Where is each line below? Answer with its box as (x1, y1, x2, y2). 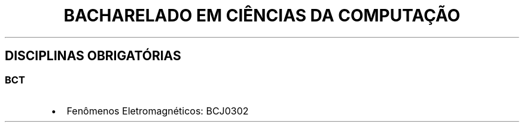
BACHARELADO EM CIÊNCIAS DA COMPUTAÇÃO (63, 5, 461, 26)
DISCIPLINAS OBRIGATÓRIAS (5, 48, 181, 64)
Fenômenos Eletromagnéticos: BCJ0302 (66, 104, 249, 117)
